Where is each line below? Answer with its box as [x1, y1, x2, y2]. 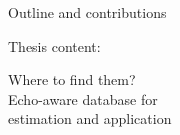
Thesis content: [8, 35, 101, 56]
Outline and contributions [8, 2, 167, 22]
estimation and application [8, 108, 172, 129]
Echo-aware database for [8, 88, 158, 109]
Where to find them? [8, 69, 136, 90]
